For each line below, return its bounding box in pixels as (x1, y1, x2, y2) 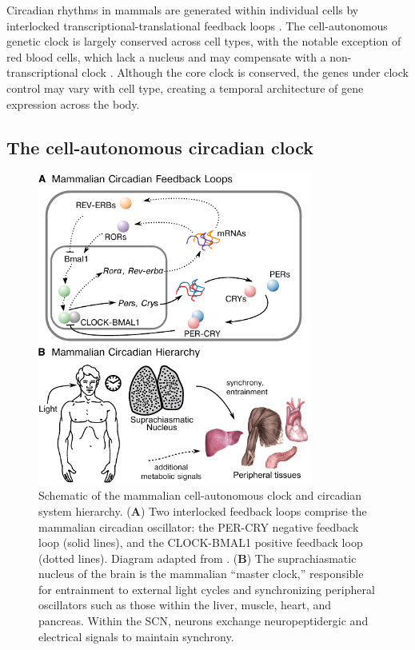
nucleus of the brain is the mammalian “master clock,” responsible (38, 565, 364, 582)
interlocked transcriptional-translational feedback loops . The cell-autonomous (6, 17, 388, 34)
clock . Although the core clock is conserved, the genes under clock (82, 64, 409, 81)
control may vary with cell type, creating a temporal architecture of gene (6, 79, 364, 96)
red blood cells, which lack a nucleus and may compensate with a (6, 48, 326, 65)
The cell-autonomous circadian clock (6, 134, 314, 159)
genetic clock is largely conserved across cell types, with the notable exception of (6, 33, 401, 50)
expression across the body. (6, 95, 140, 112)
